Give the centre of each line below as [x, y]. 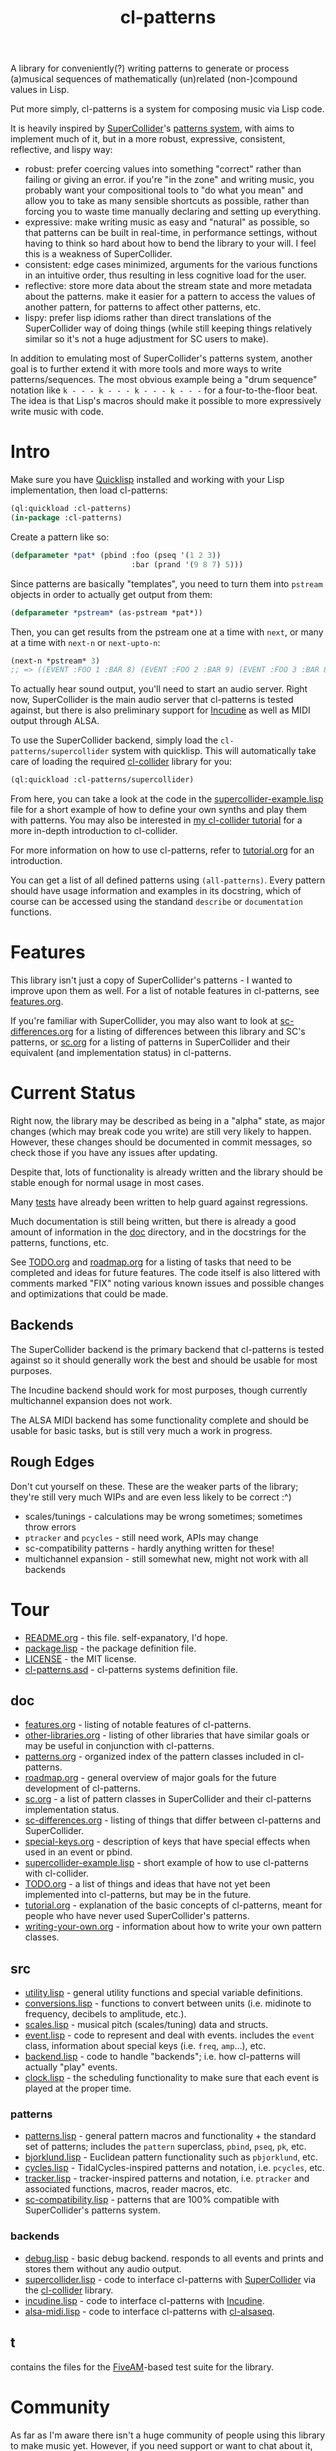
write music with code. [57, 412]
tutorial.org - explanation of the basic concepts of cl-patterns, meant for [173, 1905]
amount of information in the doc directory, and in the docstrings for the [158, 1232]
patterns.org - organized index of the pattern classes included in [158, 1757]
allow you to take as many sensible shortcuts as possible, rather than [167, 201]
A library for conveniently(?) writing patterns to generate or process [150, 68]
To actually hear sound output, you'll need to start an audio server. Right [159, 689]
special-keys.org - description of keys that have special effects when [167, 1842]
